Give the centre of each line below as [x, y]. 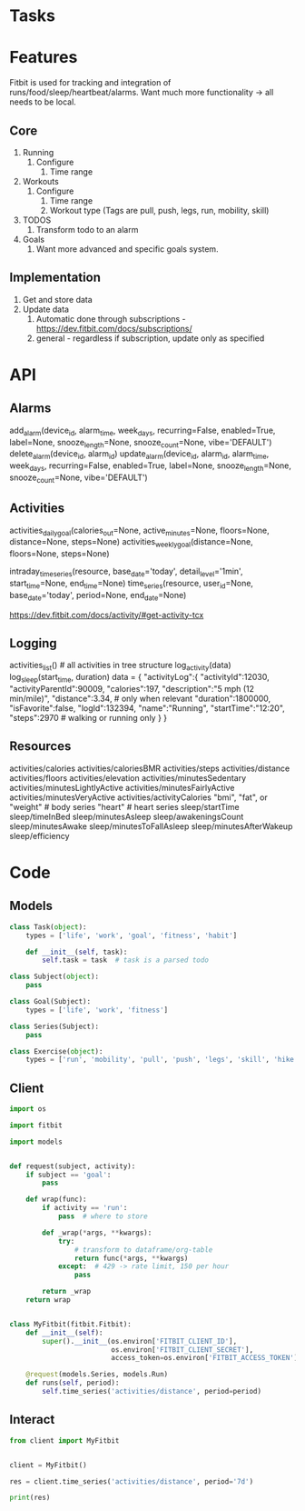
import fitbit [36, 1125]
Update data [46, 309]
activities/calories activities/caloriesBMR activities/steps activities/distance [150, 768]
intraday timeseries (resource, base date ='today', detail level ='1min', [126, 572]
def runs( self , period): [73, 1383]
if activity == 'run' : [85, 1208]
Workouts [40, 181]
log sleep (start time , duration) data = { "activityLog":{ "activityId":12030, [139, 678]
